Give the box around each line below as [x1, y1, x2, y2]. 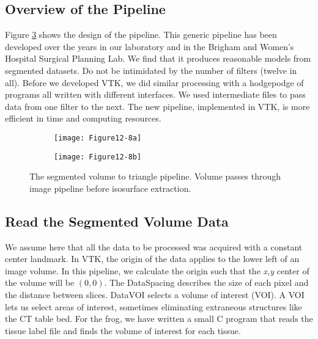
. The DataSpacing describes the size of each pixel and [104, 276, 309, 289]
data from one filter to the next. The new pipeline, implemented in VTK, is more [5, 100, 310, 112]
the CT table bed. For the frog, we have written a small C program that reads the [5, 312, 313, 325]
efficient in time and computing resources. [5, 112, 161, 125]
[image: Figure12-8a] [54, 133, 142, 142]
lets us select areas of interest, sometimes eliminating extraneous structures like [5, 300, 302, 313]
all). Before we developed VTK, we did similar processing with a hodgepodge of [5, 76, 304, 89]
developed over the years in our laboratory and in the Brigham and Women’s [5, 40, 294, 53]
